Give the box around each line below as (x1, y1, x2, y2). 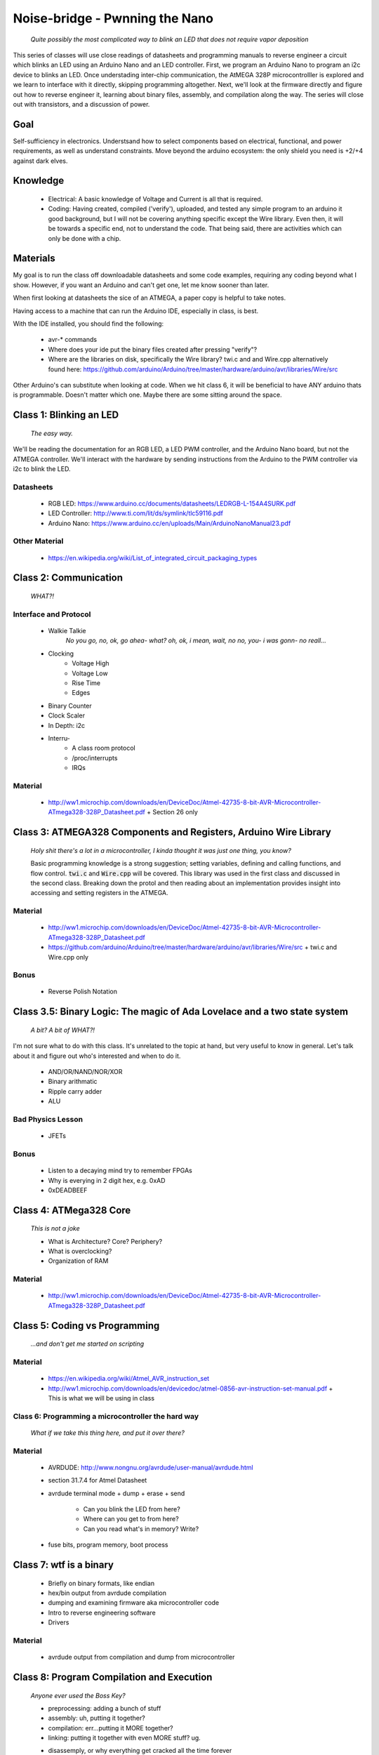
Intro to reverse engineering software (48, 1608, 156, 1617)
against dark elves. (13, 157, 68, 165)
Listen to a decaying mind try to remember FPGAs (48, 1166, 192, 1175)
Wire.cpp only (48, 953, 89, 961)
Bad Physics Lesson (13, 1114, 84, 1124)
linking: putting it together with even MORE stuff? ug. (48, 1734, 201, 1742)
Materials (13, 253, 55, 265)
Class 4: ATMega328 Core (13, 1204, 131, 1216)
